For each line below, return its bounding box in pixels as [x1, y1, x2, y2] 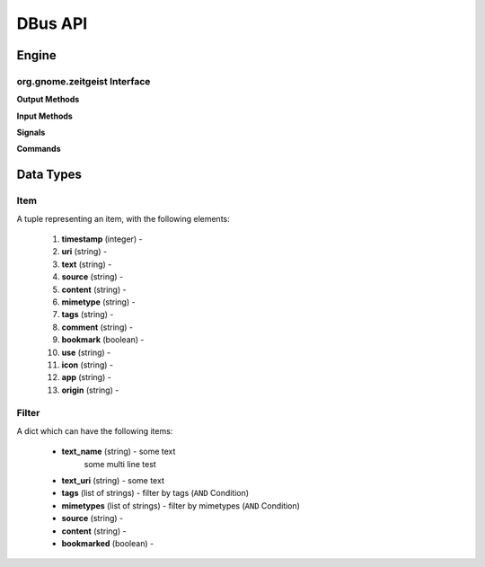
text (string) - [61, 259, 112, 270]
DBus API [16, 13, 88, 33]
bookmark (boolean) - [61, 334, 145, 345]
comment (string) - [61, 322, 134, 332]
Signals [16, 127, 46, 138]
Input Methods [16, 111, 74, 121]
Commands [16, 144, 62, 155]
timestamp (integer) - [61, 234, 143, 244]
